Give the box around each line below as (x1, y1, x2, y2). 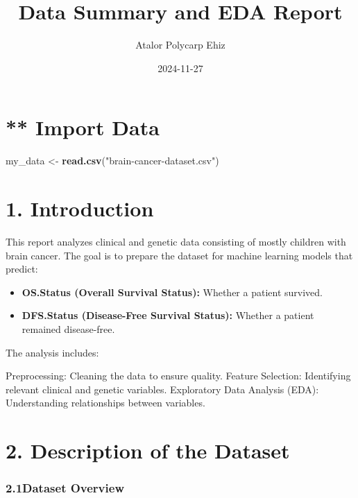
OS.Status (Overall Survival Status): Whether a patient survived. (22, 284, 323, 299)
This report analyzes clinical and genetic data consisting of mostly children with (6, 234, 346, 248)
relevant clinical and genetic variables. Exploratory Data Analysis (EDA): (6, 381, 319, 396)
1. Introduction (6, 194, 154, 223)
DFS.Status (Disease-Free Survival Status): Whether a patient (22, 308, 314, 323)
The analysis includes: (6, 345, 99, 359)
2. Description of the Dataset (6, 436, 290, 465)
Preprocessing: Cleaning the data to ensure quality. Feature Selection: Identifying (6, 368, 351, 383)
